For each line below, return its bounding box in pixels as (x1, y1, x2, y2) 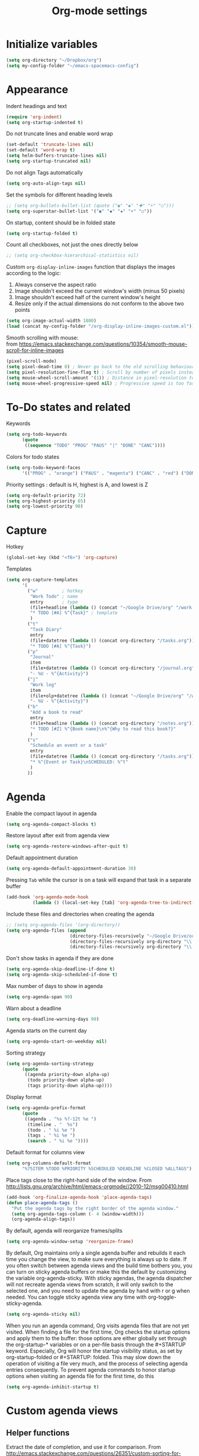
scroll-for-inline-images (6, 347, 64, 354)
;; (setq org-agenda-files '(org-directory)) (6, 922, 120, 928)
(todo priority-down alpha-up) (27, 1077, 105, 1083)
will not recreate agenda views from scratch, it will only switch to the (6, 1281, 174, 1288)
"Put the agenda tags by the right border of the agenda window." (11, 1205, 179, 1211)
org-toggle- (147, 1293, 176, 1301)
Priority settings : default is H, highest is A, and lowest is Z (6, 481, 148, 488)
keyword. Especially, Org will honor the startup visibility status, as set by (6, 1347, 182, 1354)
